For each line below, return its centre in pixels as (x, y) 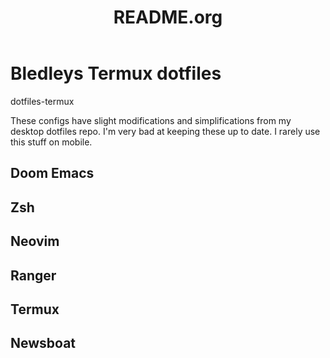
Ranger (33, 275)
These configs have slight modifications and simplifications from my (151, 120)
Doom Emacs (52, 173)
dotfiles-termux (42, 101)
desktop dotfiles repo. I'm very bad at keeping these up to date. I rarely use (165, 131)
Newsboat (43, 343)
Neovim (35, 241)
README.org (168, 17)
